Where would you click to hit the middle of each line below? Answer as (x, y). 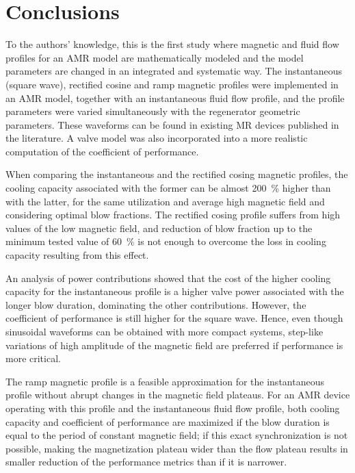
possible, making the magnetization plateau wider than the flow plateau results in (177, 448)
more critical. (33, 358)
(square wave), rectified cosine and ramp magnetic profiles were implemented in (172, 84)
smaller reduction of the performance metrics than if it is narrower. (146, 462)
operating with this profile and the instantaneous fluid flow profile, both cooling (173, 408)
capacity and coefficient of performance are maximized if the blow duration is (168, 421)
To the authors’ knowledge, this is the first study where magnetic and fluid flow (172, 44)
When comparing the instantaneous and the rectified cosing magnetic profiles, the (177, 174)
